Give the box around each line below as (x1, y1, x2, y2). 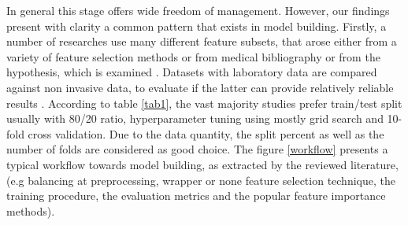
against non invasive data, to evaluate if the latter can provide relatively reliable (6, 79, 394, 95)
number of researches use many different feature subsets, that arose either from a (6, 33, 397, 50)
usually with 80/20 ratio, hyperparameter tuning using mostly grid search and (6, 110, 384, 127)
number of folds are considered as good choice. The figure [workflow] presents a (6, 141, 388, 157)
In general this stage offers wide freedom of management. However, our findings (6, 2, 390, 18)
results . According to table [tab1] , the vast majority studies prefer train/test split (6, 94, 402, 111)
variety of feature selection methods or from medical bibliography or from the (6, 48, 380, 65)
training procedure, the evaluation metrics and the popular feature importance (6, 187, 386, 204)
